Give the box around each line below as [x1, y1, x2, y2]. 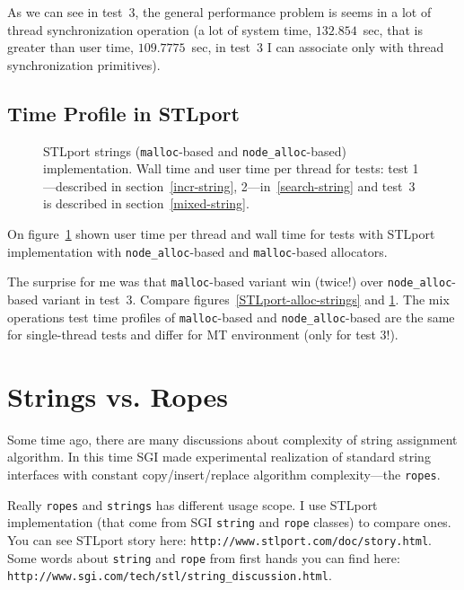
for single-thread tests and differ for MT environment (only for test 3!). [7, 325, 398, 344]
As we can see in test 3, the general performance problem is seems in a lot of [7, 3, 432, 21]
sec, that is [363, 20, 423, 39]
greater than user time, [7, 38, 134, 57]
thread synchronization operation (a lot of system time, [7, 20, 312, 39]
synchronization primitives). [7, 55, 161, 74]
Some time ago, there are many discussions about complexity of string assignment [7, 429, 458, 448]
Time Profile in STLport [7, 99, 240, 127]
